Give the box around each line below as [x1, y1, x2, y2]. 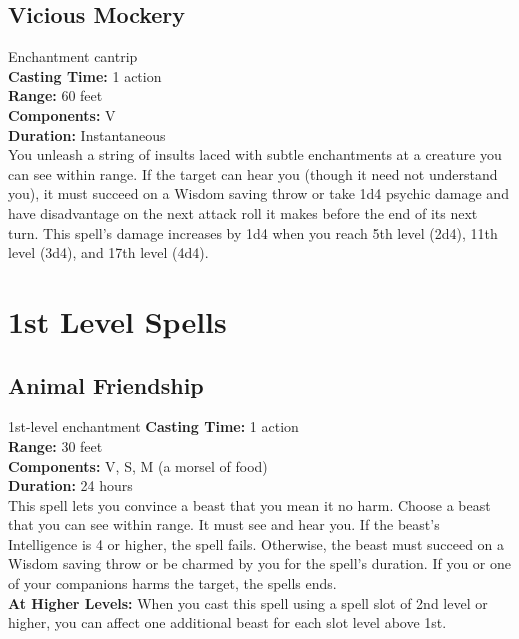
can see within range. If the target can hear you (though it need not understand [8, 163, 498, 184]
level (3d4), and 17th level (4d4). [8, 242, 209, 263]
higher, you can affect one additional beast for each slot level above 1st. [8, 612, 447, 633]
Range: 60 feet [8, 85, 103, 106]
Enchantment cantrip [8, 46, 138, 67]
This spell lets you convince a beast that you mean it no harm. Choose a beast [8, 494, 491, 515]
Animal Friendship [8, 369, 204, 400]
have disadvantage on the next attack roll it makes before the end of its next [8, 202, 478, 223]
